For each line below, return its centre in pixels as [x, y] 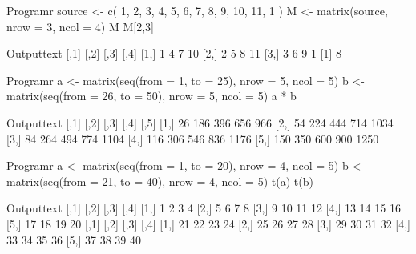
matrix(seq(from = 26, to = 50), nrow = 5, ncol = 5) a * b [151, 96]
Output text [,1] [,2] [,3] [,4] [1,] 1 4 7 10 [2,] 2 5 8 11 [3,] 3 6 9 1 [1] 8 [174, 53]
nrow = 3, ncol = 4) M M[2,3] [80, 26]
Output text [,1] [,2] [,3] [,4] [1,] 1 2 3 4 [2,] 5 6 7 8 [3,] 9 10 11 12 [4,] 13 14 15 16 [204, 208]
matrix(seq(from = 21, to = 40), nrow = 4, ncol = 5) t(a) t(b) [160, 181]
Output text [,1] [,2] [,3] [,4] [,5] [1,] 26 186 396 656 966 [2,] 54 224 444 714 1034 [200, 122]
